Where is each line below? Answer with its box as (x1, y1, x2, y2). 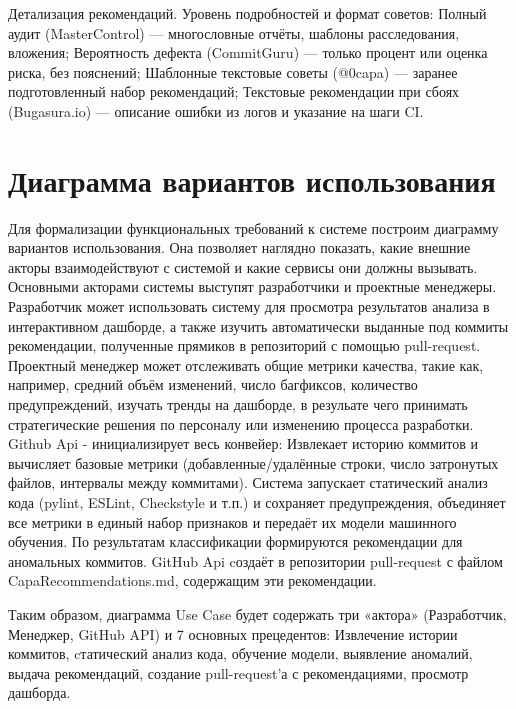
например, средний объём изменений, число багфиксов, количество (8, 374, 418, 395)
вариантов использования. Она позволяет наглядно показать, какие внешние (8, 237, 471, 258)
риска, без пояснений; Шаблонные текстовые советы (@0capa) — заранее (8, 61, 458, 82)
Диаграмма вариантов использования (8, 159, 496, 200)
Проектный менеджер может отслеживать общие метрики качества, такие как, (8, 354, 484, 375)
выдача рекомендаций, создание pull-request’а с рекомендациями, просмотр (8, 662, 469, 683)
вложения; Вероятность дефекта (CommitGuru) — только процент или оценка (8, 42, 488, 63)
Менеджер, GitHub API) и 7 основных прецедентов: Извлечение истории (8, 623, 458, 644)
